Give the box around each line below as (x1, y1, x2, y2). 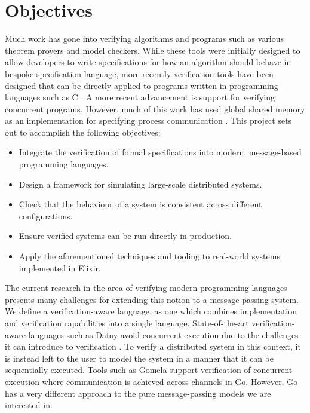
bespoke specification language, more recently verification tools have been (5, 67, 274, 79)
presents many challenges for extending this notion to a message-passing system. (5, 293, 299, 305)
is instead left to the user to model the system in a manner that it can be (5, 351, 274, 364)
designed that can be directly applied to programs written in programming (5, 79, 278, 91)
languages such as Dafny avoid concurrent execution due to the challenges (28, 328, 299, 341)
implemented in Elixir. (19, 261, 101, 274)
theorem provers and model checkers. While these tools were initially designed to (5, 44, 300, 56)
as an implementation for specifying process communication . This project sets (5, 114, 292, 127)
